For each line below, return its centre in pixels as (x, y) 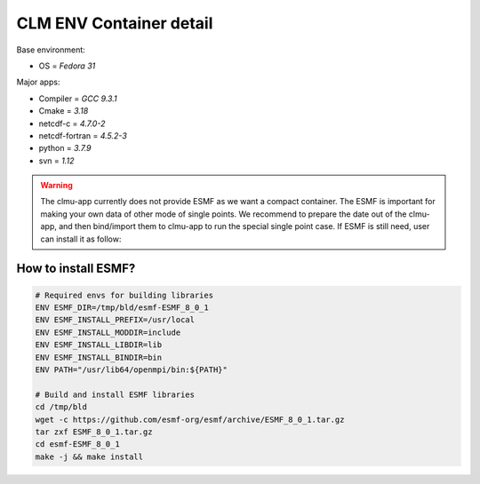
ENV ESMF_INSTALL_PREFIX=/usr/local (115, 320)
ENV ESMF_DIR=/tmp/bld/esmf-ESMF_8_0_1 (122, 308)
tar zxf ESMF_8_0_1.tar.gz (94, 432)
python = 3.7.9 (65, 148)
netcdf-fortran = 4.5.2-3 (83, 135)
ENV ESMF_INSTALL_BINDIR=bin (99, 357)
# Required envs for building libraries (124, 295)
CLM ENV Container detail (115, 23)
